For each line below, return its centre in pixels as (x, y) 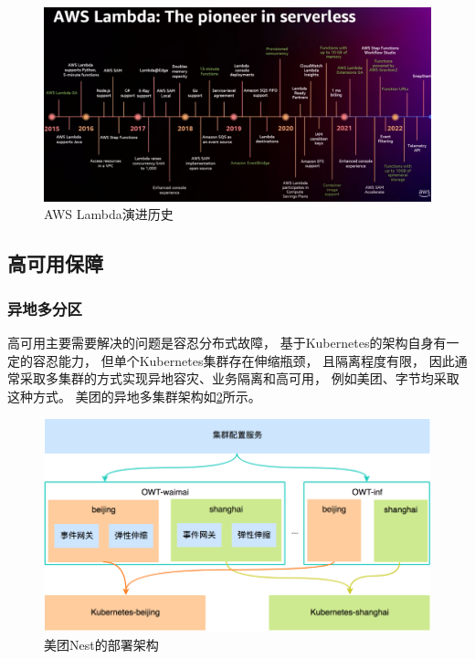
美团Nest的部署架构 (101, 644)
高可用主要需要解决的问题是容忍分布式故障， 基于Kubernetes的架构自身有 (227, 343)
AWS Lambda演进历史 (109, 214)
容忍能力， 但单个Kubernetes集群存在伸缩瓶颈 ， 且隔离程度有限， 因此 (243, 360)
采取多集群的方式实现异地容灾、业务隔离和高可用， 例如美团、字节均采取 (239, 378)
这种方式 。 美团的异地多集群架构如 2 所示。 (134, 396)
